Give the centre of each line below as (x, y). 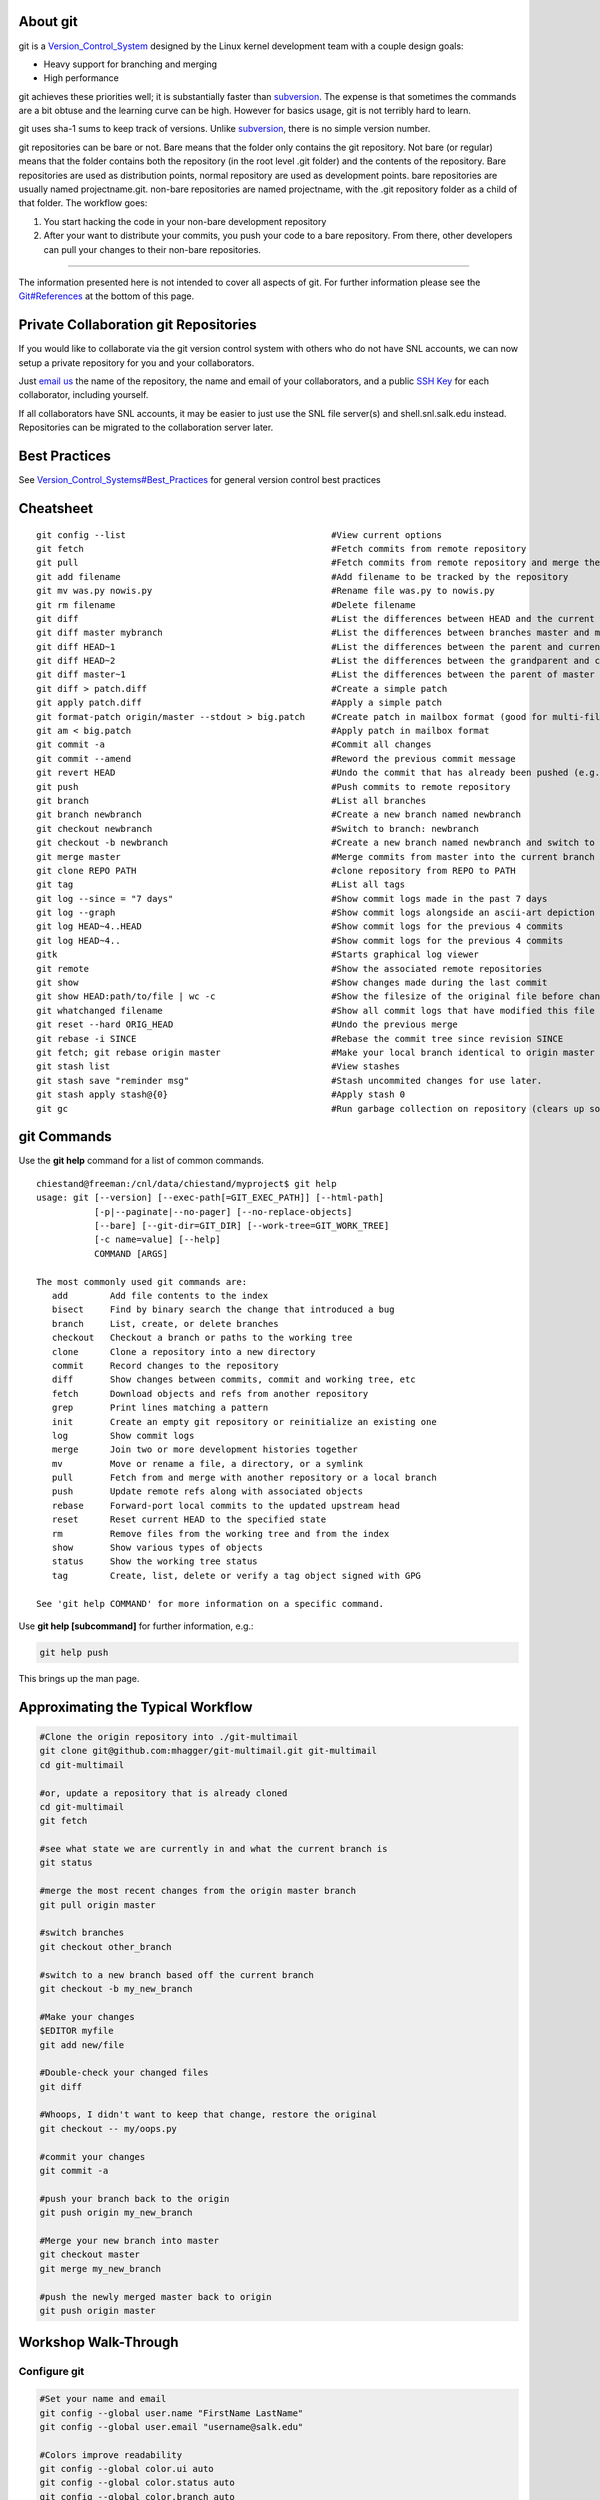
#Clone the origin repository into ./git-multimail (169, 1736)
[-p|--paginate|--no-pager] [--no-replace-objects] (223, 1211)
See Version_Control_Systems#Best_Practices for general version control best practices (199, 480)
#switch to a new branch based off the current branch (176, 1974)
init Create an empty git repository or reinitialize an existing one (244, 1421)
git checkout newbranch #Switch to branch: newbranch (258, 828)
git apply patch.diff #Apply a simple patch (239, 703)
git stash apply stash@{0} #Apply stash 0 (221, 1094)
